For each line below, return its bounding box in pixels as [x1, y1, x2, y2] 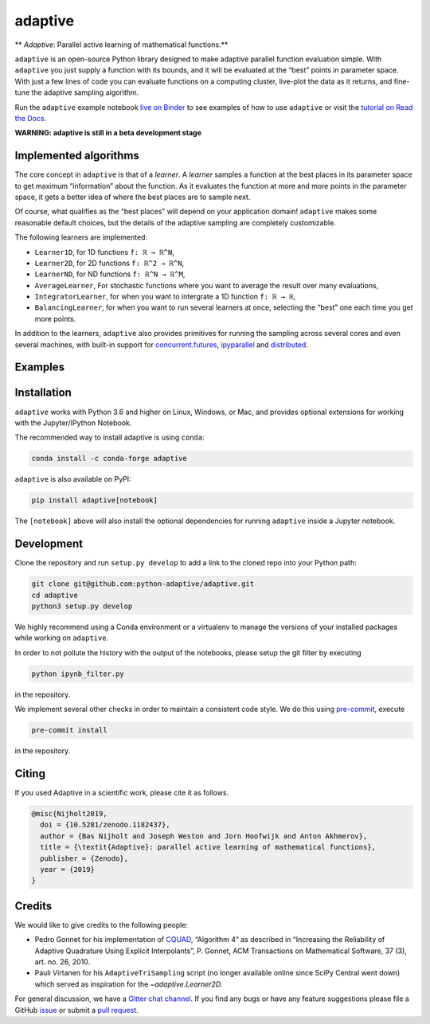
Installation [14, 386, 72, 400]
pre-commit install [31, 725, 107, 735]
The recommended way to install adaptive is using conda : [14, 432, 205, 442]
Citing [14, 767, 45, 780]
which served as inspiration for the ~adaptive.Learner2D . [34, 979, 223, 989]
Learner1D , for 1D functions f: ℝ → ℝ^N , [34, 247, 174, 256]
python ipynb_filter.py [31, 669, 125, 678]
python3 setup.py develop [31, 601, 133, 611]
